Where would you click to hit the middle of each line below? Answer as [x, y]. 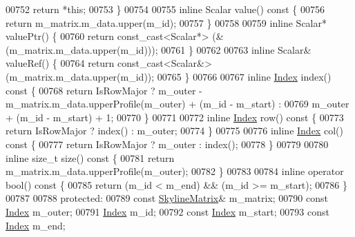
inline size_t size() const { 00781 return [90, 157]
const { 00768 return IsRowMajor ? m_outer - [104, 90]
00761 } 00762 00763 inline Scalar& [236, 49]
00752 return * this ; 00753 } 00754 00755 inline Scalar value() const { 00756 [165, 9]
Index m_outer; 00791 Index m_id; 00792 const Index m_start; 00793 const [167, 211]
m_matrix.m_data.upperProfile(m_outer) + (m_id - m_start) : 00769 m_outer [177, 104]
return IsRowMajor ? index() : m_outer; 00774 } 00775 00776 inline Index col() [174, 131]
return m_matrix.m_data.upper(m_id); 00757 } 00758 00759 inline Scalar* [166, 22]
